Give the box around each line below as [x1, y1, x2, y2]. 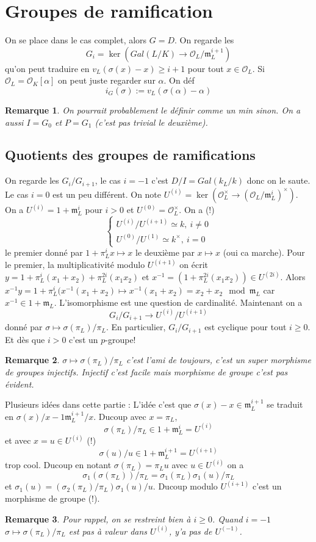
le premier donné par [5, 246, 83, 259]
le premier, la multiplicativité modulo [5, 258, 145, 271]
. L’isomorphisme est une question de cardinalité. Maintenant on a [54, 295, 303, 308]
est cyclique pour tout [204, 320, 287, 333]
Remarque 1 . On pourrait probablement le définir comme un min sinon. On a [5, 103, 301, 116]
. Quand [212, 512, 243, 525]
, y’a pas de [168, 524, 212, 537]
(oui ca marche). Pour [223, 246, 305, 259]
